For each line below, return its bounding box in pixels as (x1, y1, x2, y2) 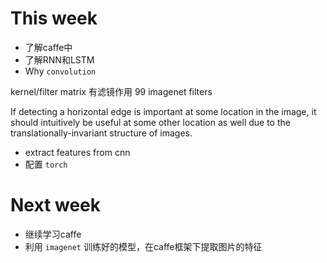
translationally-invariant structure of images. (10, 127, 193, 139)
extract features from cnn (24, 146, 131, 158)
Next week (10, 194, 102, 217)
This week (10, 7, 98, 30)
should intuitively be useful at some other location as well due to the (10, 116, 291, 128)
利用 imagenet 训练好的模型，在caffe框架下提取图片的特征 (24, 240, 263, 252)
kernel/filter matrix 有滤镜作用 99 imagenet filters (10, 85, 213, 97)
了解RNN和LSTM (24, 53, 95, 66)
